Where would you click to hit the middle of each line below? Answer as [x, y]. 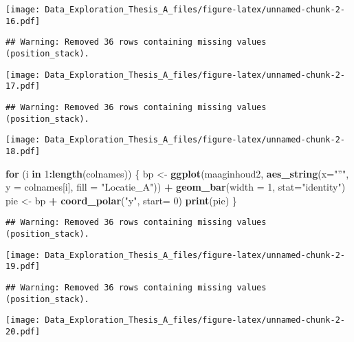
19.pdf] [23, 267]
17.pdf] [23, 86]
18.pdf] [23, 151]
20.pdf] [23, 331]
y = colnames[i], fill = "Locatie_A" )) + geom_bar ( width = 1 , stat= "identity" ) [176, 187]
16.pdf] [23, 21]
